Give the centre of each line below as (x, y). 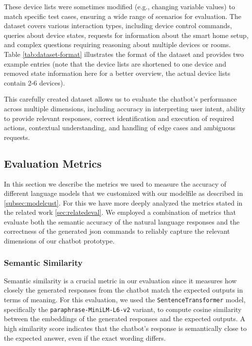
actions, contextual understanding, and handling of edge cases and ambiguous (120, 128)
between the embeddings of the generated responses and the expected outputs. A (125, 319)
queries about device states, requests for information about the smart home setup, (126, 35)
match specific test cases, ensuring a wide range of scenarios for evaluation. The (123, 16)
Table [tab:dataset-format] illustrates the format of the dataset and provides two (124, 54)
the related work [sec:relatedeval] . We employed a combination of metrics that (120, 212)
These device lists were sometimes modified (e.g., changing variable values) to (119, 6)
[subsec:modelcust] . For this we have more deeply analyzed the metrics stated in (123, 202)
